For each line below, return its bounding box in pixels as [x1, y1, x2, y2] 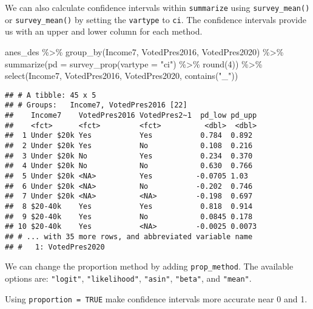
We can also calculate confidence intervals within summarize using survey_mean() [5, 1, 310, 13]
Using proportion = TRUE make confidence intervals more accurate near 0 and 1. [5, 292, 308, 305]
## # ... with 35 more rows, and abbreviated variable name [5, 232, 253, 241]
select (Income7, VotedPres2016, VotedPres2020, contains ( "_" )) [5, 69, 238, 82]
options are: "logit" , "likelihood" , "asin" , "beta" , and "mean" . [5, 271, 252, 284]
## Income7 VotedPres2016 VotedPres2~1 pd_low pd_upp [5, 111, 257, 120]
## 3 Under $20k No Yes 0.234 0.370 [5, 151, 253, 160]
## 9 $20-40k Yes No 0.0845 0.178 [5, 212, 253, 221]
